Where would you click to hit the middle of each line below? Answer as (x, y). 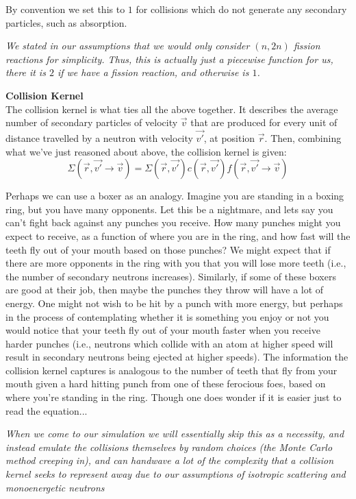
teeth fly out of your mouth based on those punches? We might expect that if (168, 249)
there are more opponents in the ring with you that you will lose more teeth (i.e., (176, 263)
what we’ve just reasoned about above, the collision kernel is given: (146, 151)
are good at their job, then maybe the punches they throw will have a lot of (165, 290)
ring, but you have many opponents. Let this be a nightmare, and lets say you (169, 209)
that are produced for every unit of (264, 122)
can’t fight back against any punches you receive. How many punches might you (173, 222)
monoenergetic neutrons (55, 487)
